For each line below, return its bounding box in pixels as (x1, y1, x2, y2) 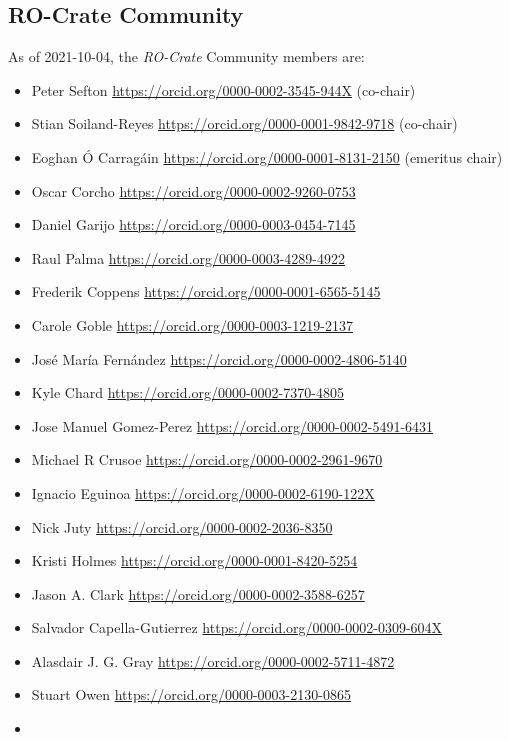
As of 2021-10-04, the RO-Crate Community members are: (8, 46, 365, 67)
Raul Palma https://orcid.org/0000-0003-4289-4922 (31, 247, 346, 268)
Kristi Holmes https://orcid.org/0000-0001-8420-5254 (31, 550, 358, 571)
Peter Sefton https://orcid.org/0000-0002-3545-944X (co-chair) (31, 79, 416, 100)
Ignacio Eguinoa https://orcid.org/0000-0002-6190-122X (31, 482, 375, 503)
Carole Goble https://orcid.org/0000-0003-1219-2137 (31, 314, 353, 335)
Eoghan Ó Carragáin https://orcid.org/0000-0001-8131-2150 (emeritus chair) (31, 146, 503, 167)
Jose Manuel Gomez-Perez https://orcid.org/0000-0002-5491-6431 (31, 415, 434, 436)
